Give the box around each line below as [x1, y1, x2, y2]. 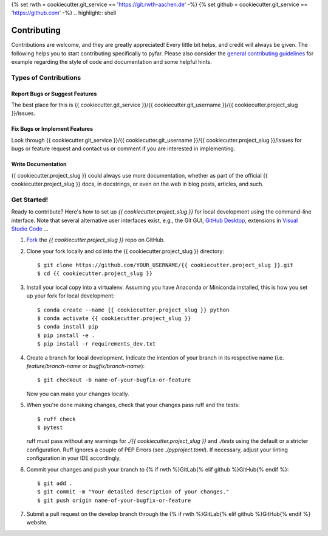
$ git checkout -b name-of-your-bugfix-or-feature [37, 377, 191, 383]
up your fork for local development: [26, 292, 115, 299]
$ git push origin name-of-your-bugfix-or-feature [37, 496, 191, 504]
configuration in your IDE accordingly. [26, 454, 121, 462]
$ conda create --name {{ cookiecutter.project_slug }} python [37, 306, 230, 313]
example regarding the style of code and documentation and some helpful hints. [11, 58, 212, 66]
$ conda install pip [37, 323, 98, 330]
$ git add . [37, 479, 73, 487]
